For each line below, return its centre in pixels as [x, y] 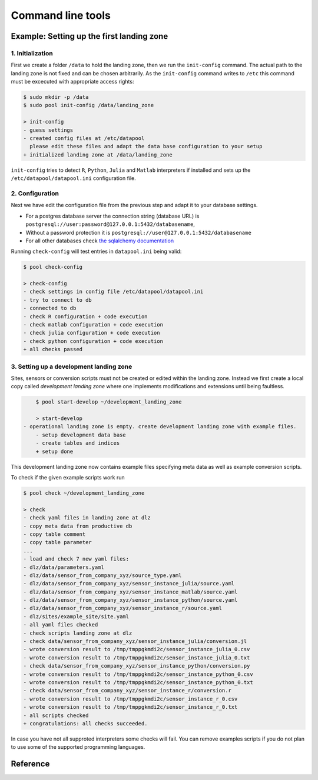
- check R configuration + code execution [85, 316]
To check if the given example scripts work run [68, 477]
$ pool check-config [53, 267]
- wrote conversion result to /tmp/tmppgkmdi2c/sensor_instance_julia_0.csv [137, 649]
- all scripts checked [56, 715]
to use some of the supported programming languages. [78, 747]
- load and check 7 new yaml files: [76, 559]
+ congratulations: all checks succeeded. [85, 723]
